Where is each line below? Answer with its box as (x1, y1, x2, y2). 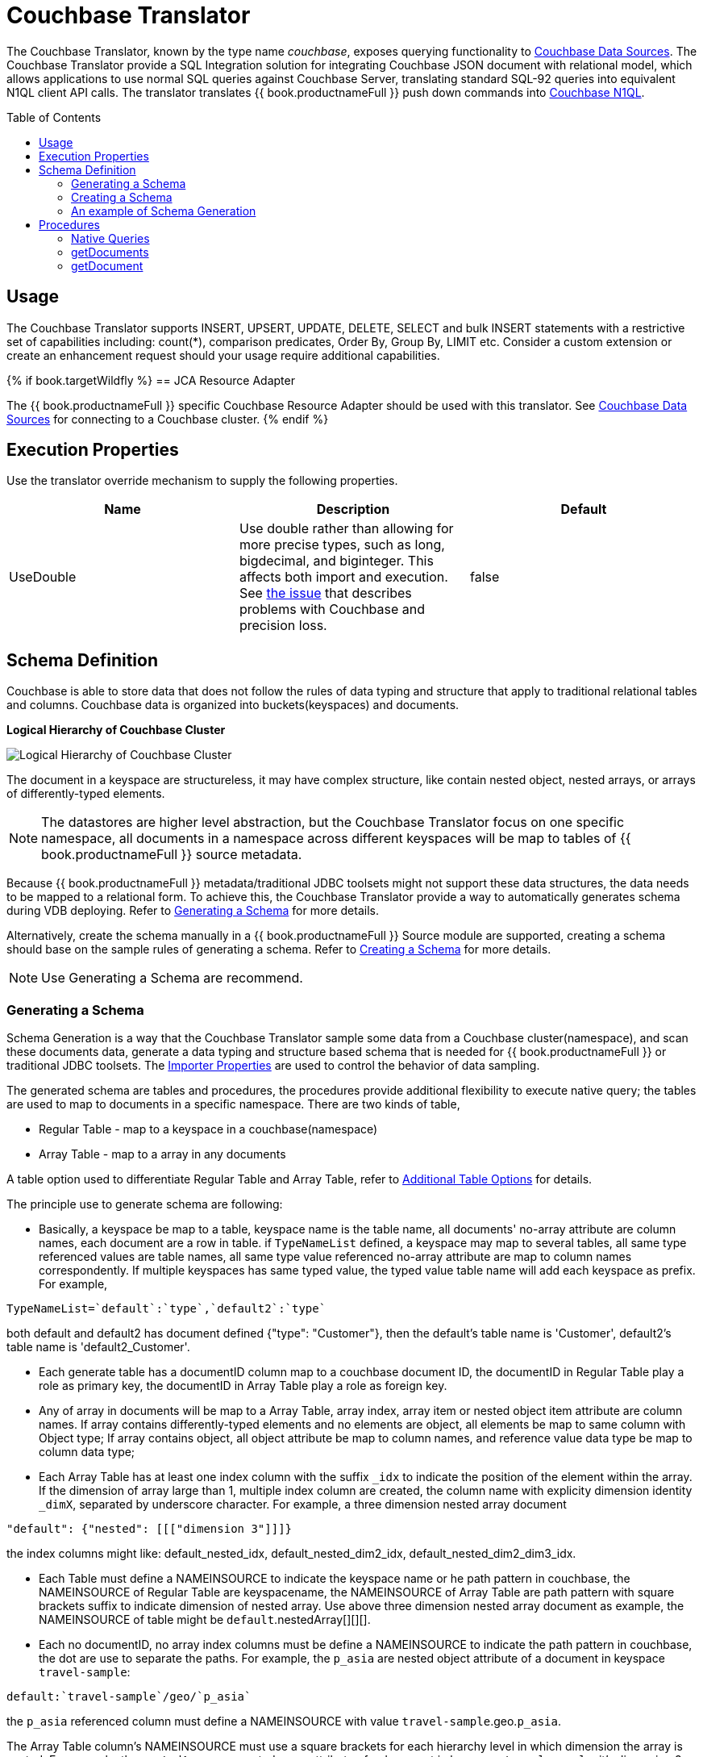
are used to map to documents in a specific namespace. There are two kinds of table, (6, 1097, 460, 1112)
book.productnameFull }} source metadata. (41, 846, 302, 863)
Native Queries (71, 231, 150, 245)
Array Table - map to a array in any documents (39, 1147, 286, 1162)
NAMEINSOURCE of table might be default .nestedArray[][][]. (39, 1613, 371, 1627)
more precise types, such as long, (239, 536, 445, 553)
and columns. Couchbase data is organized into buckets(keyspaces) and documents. (6, 698, 460, 712)
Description (316, 501, 390, 518)
